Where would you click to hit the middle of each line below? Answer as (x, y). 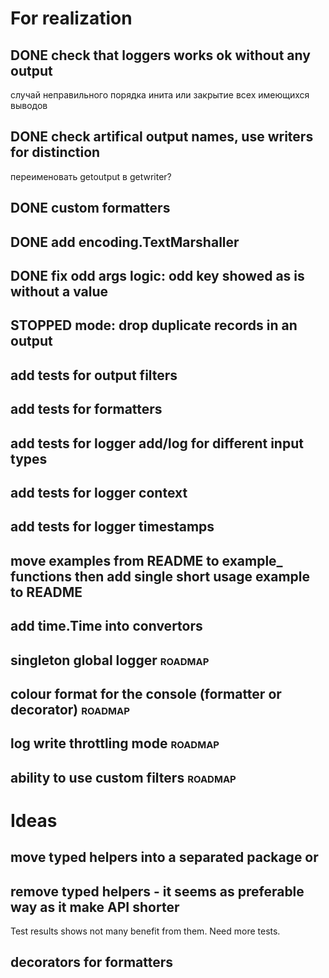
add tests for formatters (86, 409)
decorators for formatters (92, 962)
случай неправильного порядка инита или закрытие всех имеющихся (160, 95)
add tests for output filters (94, 375)
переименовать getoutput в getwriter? (91, 176)
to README (46, 592)
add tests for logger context (99, 492)
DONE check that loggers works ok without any (160, 55)
